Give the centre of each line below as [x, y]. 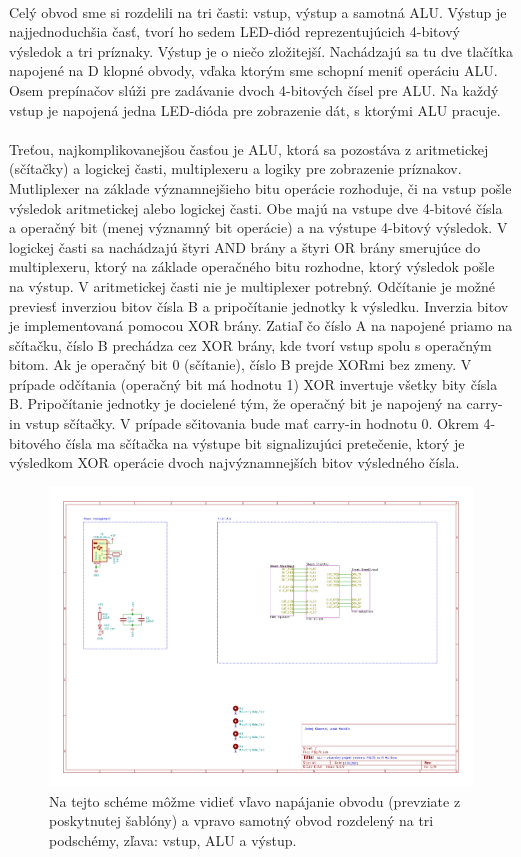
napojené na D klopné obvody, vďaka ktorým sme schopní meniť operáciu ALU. [253, 70]
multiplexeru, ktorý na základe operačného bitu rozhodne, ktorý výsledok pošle [252, 266]
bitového [35, 442]
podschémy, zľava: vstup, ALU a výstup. [173, 839]
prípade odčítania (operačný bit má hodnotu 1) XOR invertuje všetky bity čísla [253, 383]
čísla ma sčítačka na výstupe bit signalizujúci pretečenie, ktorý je [265, 442]
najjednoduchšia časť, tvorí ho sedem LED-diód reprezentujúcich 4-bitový [234, 31]
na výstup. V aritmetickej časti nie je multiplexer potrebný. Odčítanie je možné [252, 285]
